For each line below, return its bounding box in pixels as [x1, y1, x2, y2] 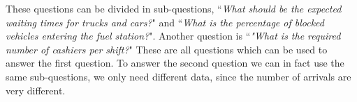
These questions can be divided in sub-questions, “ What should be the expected [6, 1, 342, 15]
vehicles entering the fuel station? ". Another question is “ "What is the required [6, 28, 341, 43]
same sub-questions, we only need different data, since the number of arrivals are [6, 69, 351, 83]
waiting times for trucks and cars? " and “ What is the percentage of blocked [6, 15, 324, 29]
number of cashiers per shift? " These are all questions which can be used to [6, 42, 328, 56]
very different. [6, 83, 66, 97]
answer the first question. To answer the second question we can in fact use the [6, 56, 344, 70]
